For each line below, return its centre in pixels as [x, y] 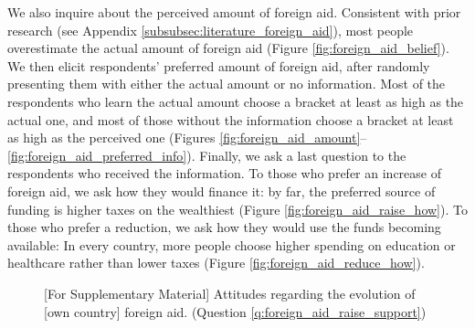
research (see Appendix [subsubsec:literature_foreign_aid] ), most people [211, 30]
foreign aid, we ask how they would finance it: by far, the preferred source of [222, 190]
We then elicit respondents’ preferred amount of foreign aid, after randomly [219, 65]
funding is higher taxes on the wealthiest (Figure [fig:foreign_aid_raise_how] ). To [237, 209]
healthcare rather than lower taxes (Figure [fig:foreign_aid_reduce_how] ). [216, 263]
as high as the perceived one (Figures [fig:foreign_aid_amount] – [187, 138]
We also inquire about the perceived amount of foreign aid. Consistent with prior [234, 12]
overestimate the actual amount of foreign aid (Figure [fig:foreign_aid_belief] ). [228, 48]
